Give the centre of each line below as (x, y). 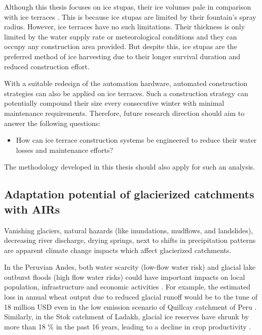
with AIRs (32, 209)
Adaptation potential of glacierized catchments (129, 194)
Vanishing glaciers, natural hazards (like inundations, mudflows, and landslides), (129, 230)
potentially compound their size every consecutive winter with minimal (114, 103)
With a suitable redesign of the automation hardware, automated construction (126, 83)
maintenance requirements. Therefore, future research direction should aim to (124, 113)
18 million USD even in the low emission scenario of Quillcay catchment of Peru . (130, 306)
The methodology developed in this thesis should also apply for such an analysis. (129, 167)
